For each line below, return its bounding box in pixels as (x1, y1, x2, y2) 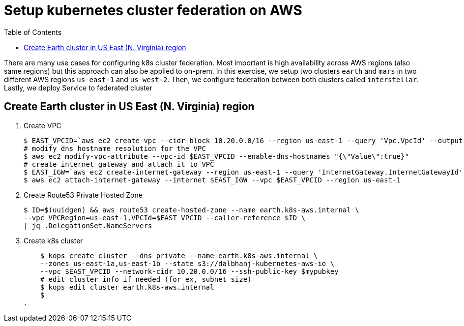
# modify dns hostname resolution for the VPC (24, 144, 206, 152)
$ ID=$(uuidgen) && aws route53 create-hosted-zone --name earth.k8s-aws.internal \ (24, 206, 359, 214)
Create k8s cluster (24, 236, 83, 245)
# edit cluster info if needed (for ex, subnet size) (40, 275, 252, 283)
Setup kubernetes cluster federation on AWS (4, 2, 302, 19)
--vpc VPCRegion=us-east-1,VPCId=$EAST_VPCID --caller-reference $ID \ (24, 213, 306, 222)
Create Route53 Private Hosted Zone (24, 190, 143, 199)
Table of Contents (4, 28, 62, 36)
